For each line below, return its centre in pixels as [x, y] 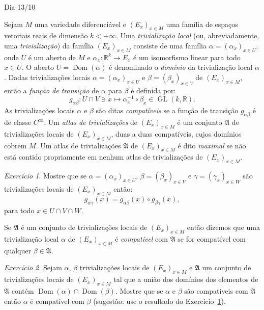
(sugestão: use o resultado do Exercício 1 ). [159, 301]
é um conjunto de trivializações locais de [84, 227]
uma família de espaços [202, 24]
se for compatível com [212, 239]
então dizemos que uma [223, 227]
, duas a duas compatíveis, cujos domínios [176, 133]
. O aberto [38, 67]
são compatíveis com [216, 290]
